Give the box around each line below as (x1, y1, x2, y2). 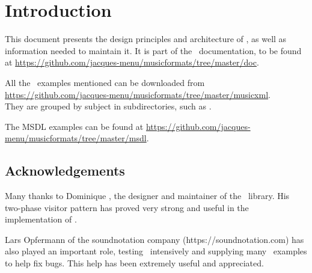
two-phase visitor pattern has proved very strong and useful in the (5, 201, 249, 213)
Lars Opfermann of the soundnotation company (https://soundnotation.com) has (5, 233, 304, 245)
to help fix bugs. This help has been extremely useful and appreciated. (5, 257, 264, 269)
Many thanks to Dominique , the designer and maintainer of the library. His (5, 189, 290, 202)
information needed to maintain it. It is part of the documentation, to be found (5, 44, 302, 57)
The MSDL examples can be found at (5, 120, 144, 132)
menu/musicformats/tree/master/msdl (5, 132, 147, 144)
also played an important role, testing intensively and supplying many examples (5, 245, 307, 257)
